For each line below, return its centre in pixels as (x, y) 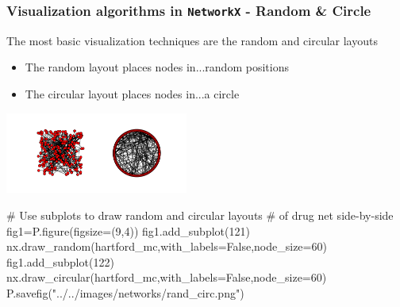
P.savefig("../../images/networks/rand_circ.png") (125, 292)
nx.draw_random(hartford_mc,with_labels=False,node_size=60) (167, 246)
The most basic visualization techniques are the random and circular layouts (192, 40)
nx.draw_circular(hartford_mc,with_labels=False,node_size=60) (167, 277)
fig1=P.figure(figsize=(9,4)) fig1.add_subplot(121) (128, 230)
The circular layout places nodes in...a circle (132, 93)
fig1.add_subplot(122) (60, 261)
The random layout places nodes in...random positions (157, 67)
